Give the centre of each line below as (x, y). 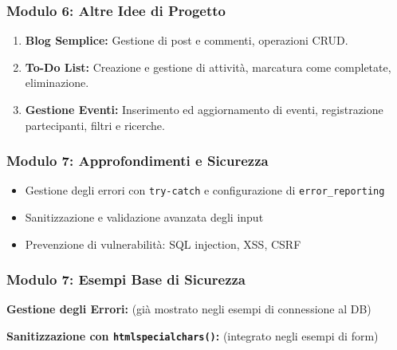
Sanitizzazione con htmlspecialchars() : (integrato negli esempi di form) (193, 336)
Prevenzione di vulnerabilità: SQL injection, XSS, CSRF (163, 244)
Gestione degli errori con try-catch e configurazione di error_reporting (205, 190)
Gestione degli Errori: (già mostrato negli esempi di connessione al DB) (189, 309)
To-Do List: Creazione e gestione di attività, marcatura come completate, (208, 67)
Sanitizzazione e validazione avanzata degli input (144, 217)
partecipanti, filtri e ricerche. (95, 125)
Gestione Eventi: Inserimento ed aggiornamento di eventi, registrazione (204, 109)
